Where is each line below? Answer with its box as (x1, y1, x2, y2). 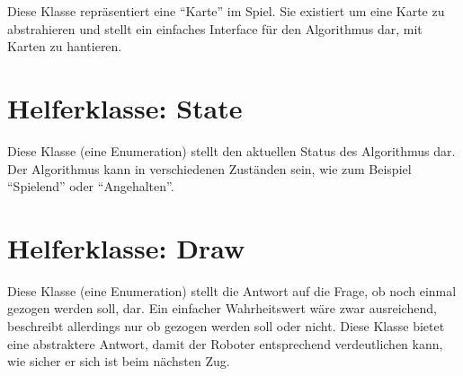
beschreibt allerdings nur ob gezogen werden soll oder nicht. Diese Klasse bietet (7, 317, 445, 335)
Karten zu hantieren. (7, 37, 122, 56)
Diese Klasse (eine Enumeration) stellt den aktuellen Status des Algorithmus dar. (7, 141, 456, 160)
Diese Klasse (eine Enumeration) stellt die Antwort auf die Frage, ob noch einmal (7, 281, 457, 300)
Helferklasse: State (7, 89, 243, 126)
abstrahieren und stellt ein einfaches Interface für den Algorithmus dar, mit (7, 19, 423, 38)
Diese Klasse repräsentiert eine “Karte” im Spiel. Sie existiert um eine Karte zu (7, 2, 445, 20)
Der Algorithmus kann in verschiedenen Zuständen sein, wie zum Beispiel (7, 159, 412, 178)
